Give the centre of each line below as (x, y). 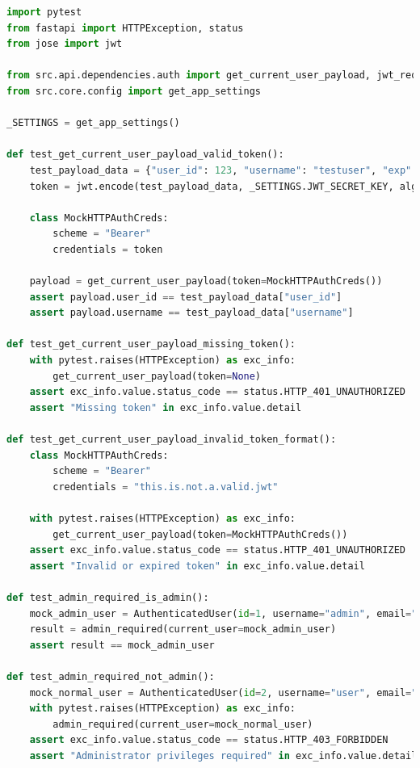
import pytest (44, 12)
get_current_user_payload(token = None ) (157, 376)
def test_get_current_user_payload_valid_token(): (145, 155)
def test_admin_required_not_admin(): (111, 676)
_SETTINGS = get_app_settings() (93, 123)
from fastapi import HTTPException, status (125, 28)
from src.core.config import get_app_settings (134, 91)
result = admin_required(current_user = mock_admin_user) (183, 630)
